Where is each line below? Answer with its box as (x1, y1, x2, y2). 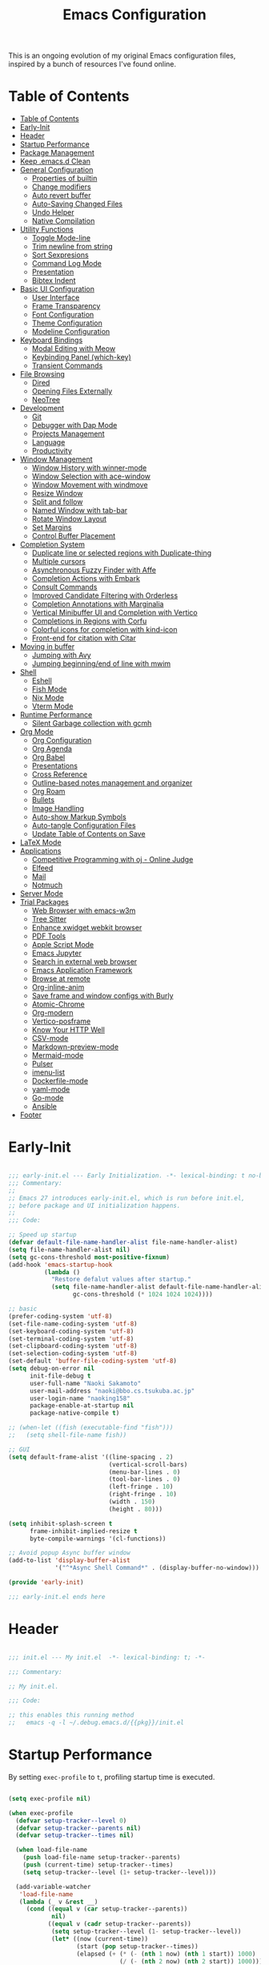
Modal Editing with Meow (31, 344, 116, 353)
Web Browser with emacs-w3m (31, 906, 136, 915)
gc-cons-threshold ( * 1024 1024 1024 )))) (72, 1290, 214, 1299)
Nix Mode (31, 693, 64, 703)
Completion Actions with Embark (31, 574, 140, 583)
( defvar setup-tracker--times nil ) (15, 1831, 134, 1840)
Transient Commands (31, 361, 103, 370)
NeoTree (31, 395, 61, 405)
